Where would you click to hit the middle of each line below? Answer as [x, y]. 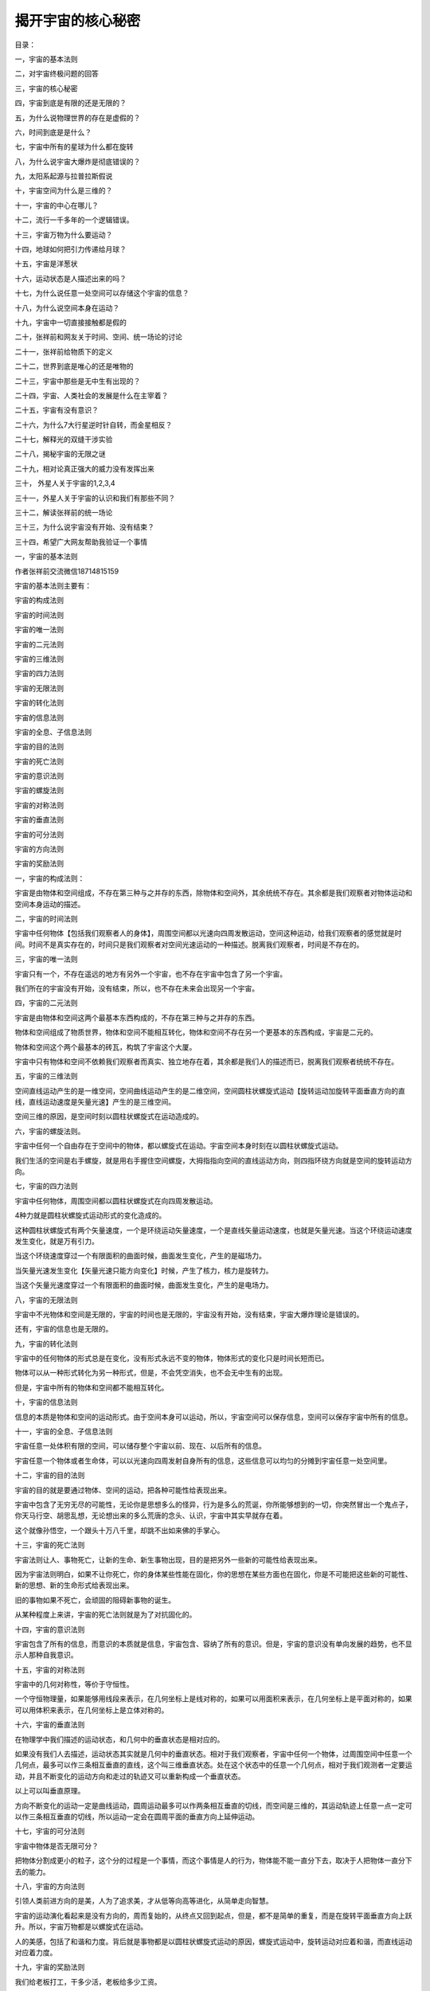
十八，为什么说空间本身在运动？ [67, 307]
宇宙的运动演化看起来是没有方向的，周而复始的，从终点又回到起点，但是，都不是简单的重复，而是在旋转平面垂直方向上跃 [213, 1915]
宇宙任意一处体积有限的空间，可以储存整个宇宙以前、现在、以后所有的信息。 [140, 1446]
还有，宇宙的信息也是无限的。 [64, 1329]
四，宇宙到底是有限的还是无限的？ [70, 103]
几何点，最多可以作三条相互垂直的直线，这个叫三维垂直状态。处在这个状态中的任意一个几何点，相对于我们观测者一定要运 [213, 1765]
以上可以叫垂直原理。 [50, 1791]
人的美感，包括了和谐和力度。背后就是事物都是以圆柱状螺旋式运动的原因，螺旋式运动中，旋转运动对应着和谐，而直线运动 [213, 1941]
